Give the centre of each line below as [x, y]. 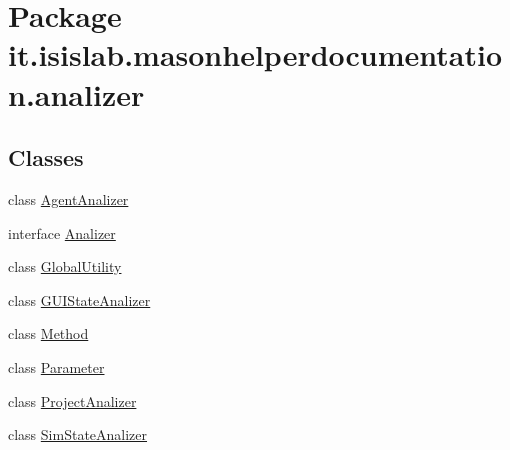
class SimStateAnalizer [78, 434]
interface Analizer [62, 232]
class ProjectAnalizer [72, 400]
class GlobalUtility [65, 266]
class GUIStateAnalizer [79, 299]
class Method [48, 333]
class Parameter [56, 366]
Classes [46, 157]
